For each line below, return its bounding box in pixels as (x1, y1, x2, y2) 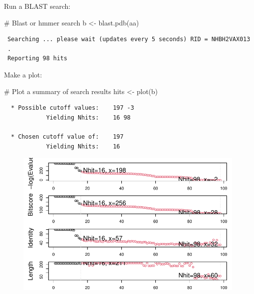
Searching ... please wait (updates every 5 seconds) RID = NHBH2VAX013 (7, 36, 251, 43)
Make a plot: (4, 69, 42, 79)
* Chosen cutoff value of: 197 (11, 133, 124, 140)
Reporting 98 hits (7, 55, 67, 62)
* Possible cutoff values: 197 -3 (11, 104, 134, 112)
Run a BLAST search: (4, 1, 71, 11)
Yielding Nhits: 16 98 (46, 114, 131, 121)
